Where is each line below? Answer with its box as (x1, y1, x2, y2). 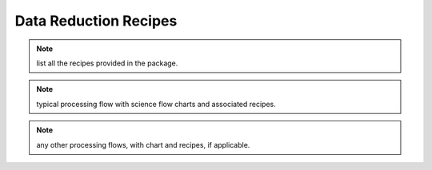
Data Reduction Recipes (14, 12, 178, 30)
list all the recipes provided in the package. (36, 58, 178, 68)
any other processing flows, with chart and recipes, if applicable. (36, 140, 250, 149)
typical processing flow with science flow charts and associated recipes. (36, 99, 276, 109)
